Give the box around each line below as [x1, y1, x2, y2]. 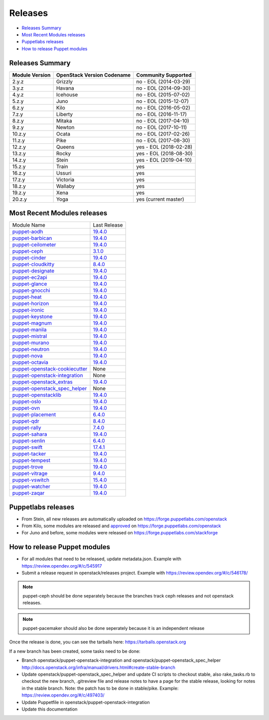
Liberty [56, 111, 73, 118]
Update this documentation [21, 706, 78, 712]
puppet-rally [12, 424, 42, 431]
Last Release [93, 222, 123, 229]
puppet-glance [12, 280, 47, 287]
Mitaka [56, 117, 72, 124]
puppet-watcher [12, 483, 51, 490]
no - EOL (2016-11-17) [136, 111, 187, 118]
